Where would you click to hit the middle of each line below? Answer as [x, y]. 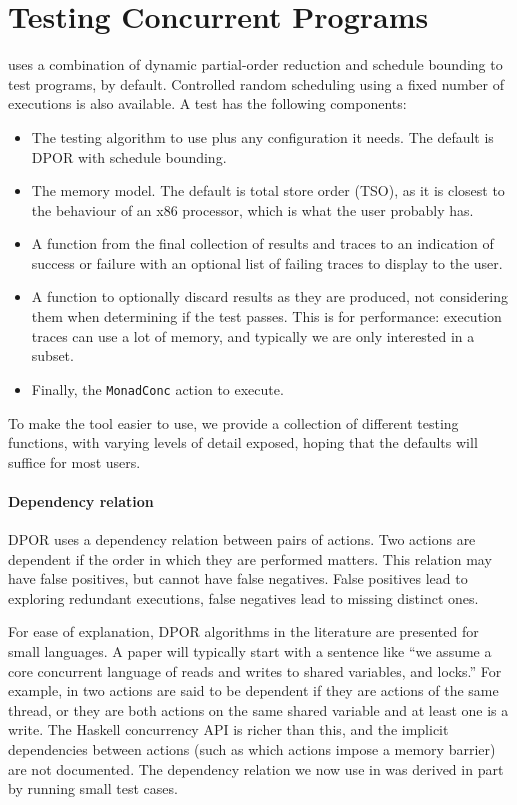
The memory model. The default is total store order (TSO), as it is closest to [268, 190]
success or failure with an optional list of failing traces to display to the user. [267, 262]
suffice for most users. [74, 461]
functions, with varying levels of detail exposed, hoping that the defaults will [243, 442]
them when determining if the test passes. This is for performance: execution [266, 316]
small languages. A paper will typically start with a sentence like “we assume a [250, 651]
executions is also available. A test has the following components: [207, 103]
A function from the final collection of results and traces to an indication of [262, 243]
